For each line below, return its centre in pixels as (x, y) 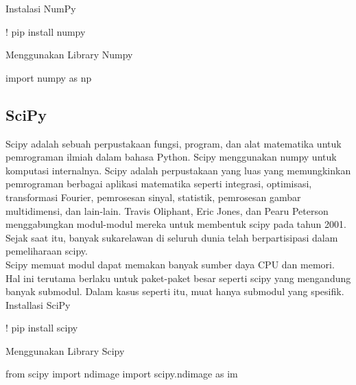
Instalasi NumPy (41, 8)
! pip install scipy (42, 328)
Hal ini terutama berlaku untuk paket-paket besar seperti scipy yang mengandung (178, 278)
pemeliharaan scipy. (47, 251)
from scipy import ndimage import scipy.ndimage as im (122, 374)
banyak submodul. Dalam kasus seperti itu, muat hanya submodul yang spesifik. (175, 291)
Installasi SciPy (38, 304)
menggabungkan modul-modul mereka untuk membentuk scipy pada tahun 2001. (176, 224)
